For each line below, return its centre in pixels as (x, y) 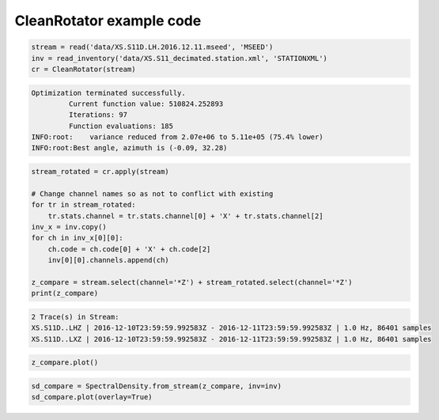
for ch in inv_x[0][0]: (78, 238)
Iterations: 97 (98, 115)
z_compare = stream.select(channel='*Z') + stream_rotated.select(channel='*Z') (192, 282)
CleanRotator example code (108, 21)
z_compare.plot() (65, 363)
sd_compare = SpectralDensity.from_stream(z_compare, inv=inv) (157, 386)
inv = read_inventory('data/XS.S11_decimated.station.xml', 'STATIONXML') (180, 58)
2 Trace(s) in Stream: (75, 317)
